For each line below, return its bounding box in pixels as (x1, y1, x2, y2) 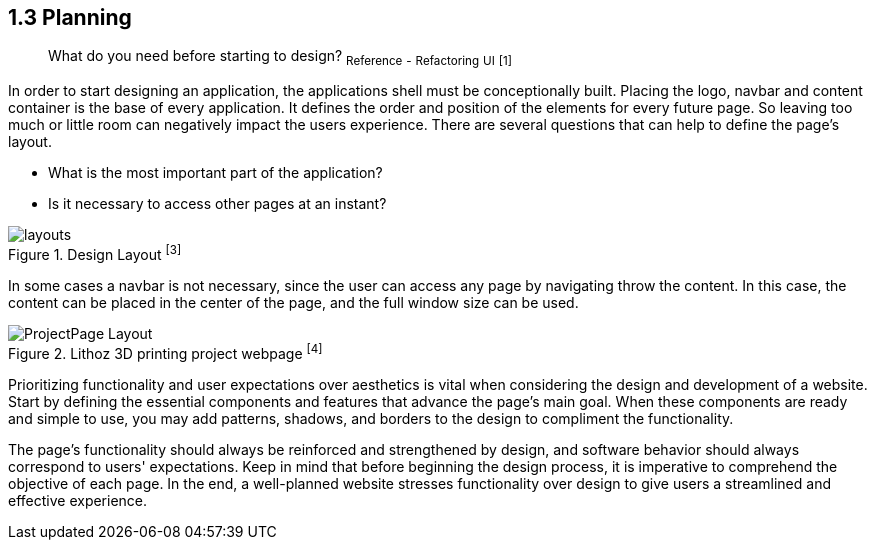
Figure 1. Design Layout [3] (8, 243, 182, 263)
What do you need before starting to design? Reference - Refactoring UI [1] (48, 47, 513, 69)
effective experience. (8, 491, 148, 509)
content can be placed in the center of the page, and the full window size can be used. (8, 293, 579, 311)
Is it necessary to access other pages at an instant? (48, 195, 387, 213)
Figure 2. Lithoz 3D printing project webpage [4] (8, 341, 323, 362)
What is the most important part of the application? (48, 164, 383, 182)
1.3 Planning (8, 5, 132, 30)
